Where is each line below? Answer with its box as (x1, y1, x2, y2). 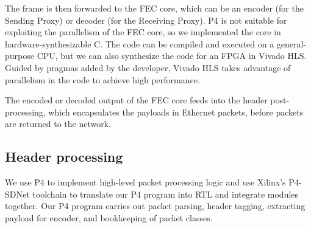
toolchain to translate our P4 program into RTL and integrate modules (32, 187, 299, 200)
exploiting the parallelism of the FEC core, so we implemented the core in (5, 26, 281, 38)
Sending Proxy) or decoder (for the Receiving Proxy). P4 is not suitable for (5, 13, 287, 26)
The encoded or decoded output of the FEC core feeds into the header (5, 94, 268, 106)
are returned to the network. (5, 117, 111, 130)
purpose (5, 49, 34, 62)
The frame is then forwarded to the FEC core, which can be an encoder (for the (5, 2, 304, 14)
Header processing (5, 147, 123, 166)
